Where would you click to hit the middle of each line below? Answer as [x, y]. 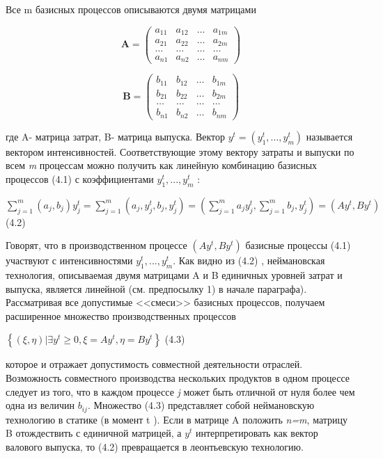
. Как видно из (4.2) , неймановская [249, 260]
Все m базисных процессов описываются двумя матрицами [131, 9]
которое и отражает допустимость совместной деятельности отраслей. [154, 364]
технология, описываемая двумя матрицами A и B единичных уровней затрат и [174, 275]
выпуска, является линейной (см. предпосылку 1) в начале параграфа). [156, 288]
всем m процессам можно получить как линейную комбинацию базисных [162, 165]
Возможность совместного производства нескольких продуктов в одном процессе [178, 378]
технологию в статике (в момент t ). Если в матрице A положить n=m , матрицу [177, 419]
